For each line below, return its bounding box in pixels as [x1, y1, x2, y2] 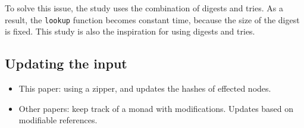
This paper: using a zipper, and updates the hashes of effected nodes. [18, 82, 271, 95]
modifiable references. [18, 114, 98, 126]
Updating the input [5, 54, 127, 73]
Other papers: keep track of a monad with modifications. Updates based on [18, 102, 294, 114]
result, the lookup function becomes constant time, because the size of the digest [5, 13, 300, 26]
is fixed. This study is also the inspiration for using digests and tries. [5, 25, 255, 38]
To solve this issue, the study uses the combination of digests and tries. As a [5, 2, 283, 14]
